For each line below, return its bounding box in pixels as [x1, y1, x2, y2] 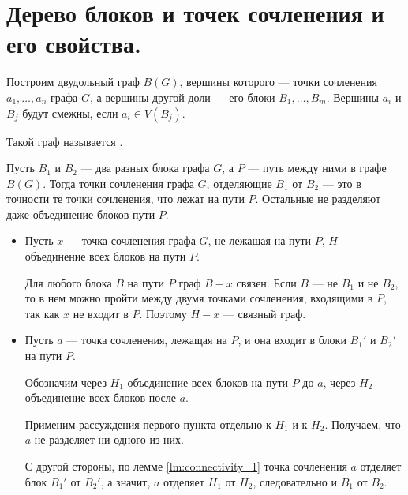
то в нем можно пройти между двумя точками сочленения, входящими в [24, 290, 373, 306]
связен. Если [236, 274, 297, 291]
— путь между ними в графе [248, 159, 387, 176]
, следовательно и [253, 473, 338, 489]
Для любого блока [24, 274, 112, 291]
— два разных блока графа [80, 159, 210, 176]
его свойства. [6, 28, 141, 60]
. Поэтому [139, 305, 187, 321]
